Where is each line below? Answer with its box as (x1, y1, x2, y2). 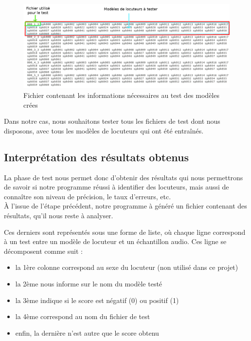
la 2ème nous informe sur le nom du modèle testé (15, 278, 162, 288)
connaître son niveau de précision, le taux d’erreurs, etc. (4, 191, 171, 201)
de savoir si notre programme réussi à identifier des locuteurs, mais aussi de (4, 182, 229, 192)
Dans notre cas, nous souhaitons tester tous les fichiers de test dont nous (4, 116, 220, 126)
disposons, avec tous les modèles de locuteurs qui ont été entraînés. (4, 125, 204, 135)
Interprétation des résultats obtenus (4, 149, 189, 164)
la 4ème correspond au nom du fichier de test (15, 311, 150, 322)
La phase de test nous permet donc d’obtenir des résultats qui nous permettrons (4, 172, 243, 182)
